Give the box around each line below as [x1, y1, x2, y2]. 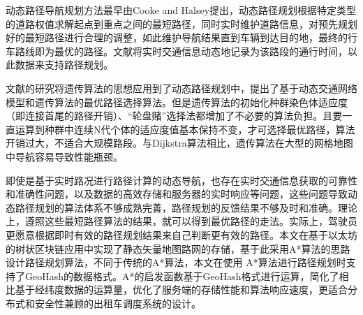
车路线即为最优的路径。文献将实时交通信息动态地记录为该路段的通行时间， [6, 43, 348, 58]
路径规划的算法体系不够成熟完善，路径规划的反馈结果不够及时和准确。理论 [15, 200, 357, 214]
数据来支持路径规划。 [15, 57, 113, 72]
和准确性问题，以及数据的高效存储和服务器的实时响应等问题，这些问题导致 [6, 186, 348, 201]
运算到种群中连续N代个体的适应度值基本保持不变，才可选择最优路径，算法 [15, 122, 355, 136]
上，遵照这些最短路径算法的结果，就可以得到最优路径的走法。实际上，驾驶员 [6, 214, 357, 228]
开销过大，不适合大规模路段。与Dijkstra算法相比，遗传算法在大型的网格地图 [6, 135, 353, 150]
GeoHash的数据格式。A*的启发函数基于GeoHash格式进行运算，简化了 [24, 268, 339, 283]
